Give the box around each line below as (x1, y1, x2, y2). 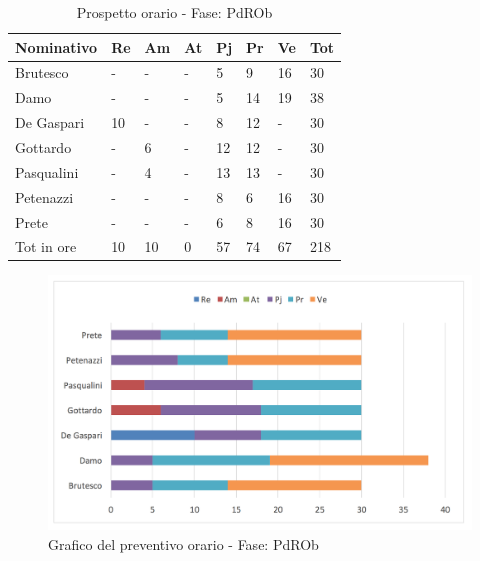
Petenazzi (15, 186, 74, 207)
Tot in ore (15, 236, 77, 257)
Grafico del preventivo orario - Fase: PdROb (48, 533, 319, 554)
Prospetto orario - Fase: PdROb (76, 2, 273, 22)
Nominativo (15, 36, 98, 57)
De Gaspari (15, 112, 85, 133)
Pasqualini (15, 161, 79, 182)
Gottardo (15, 136, 72, 157)
